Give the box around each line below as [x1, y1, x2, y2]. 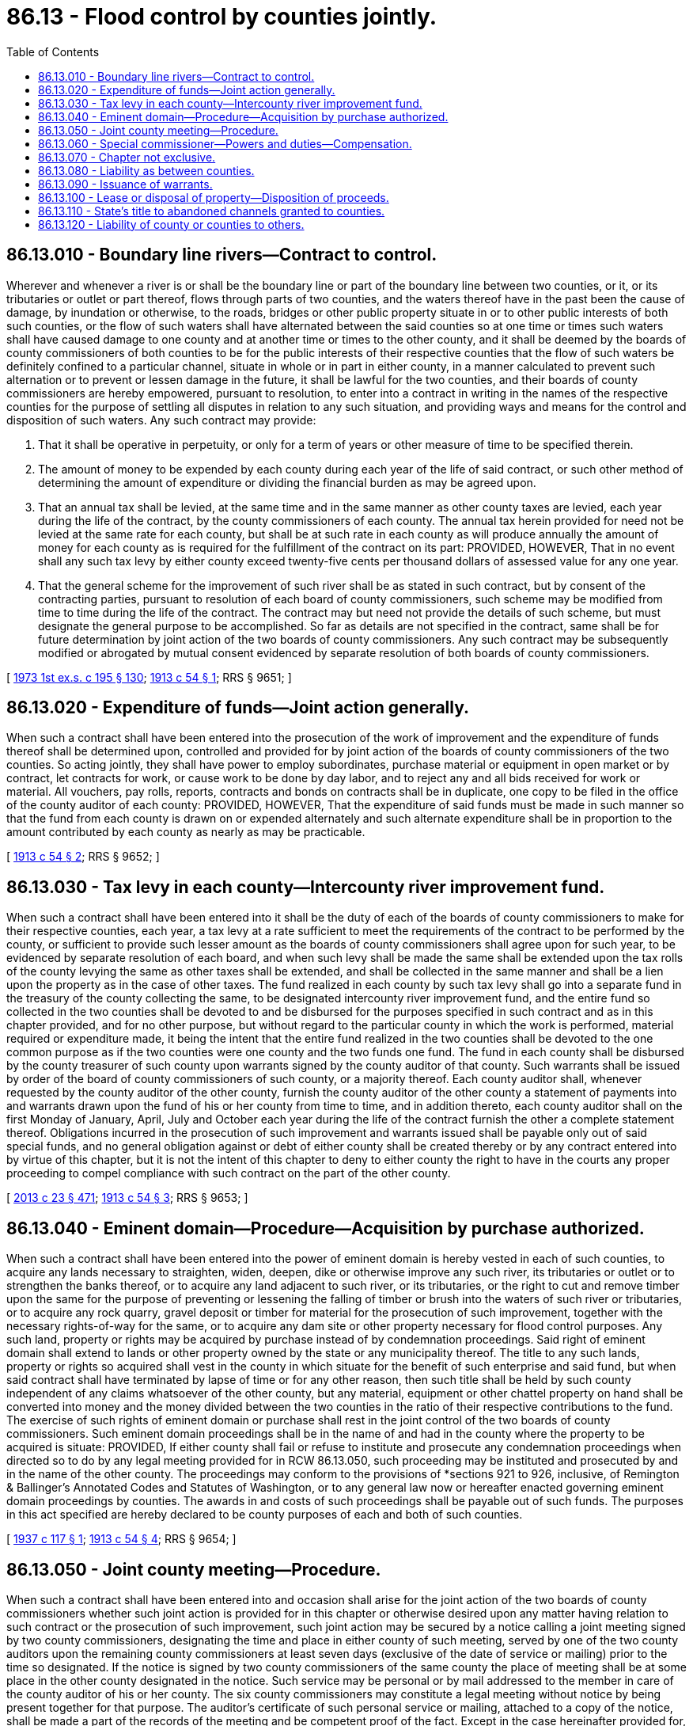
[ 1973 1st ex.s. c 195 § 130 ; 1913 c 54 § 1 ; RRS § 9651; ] [6, 670, 292, 684]
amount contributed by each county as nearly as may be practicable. [6, 825, 365, 839]
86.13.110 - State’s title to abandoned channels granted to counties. [38, 203, 385, 218]
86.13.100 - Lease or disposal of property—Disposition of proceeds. [38, 190, 389, 204]
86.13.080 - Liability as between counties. [38, 163, 255, 177]
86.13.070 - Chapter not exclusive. [38, 150, 216, 164]
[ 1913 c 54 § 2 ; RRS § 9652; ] [6, 850, 160, 864]
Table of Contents [6, 44, 100, 59]
